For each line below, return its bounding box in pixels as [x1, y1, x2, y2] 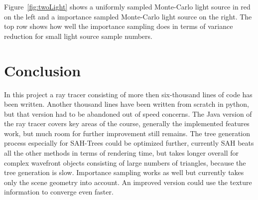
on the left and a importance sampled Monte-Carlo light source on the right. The [4, 11, 252, 21]
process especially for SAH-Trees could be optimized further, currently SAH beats [4, 138, 254, 148]
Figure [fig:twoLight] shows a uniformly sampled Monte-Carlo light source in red [4, 1, 251, 11]
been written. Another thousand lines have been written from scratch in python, [4, 99, 250, 109]
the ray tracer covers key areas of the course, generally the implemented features [4, 118, 250, 129]
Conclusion [4, 60, 81, 80]
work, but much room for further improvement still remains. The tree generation [4, 128, 251, 138]
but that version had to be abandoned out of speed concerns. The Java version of [4, 108, 252, 119]
